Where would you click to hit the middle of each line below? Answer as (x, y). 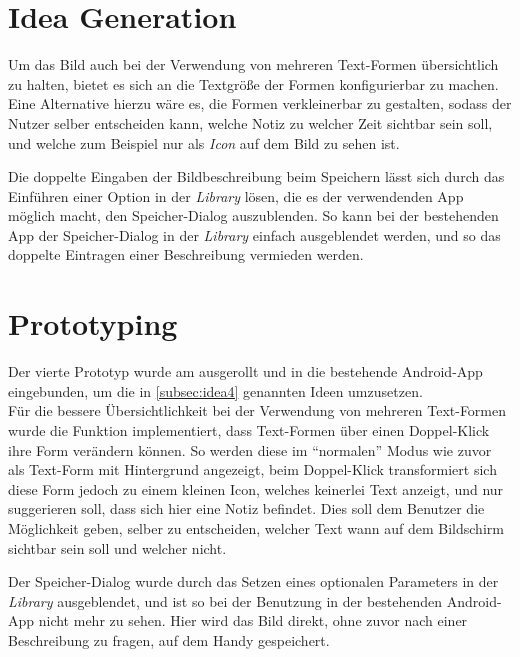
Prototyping (93, 323)
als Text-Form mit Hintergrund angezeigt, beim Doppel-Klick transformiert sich (252, 469)
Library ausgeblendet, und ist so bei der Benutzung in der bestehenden (225, 600)
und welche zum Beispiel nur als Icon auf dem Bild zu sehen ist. (204, 142)
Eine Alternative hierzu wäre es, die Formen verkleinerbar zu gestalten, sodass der (260, 103)
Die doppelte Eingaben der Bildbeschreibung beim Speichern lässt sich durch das (256, 176)
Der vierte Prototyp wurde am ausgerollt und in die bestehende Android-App (245, 371)
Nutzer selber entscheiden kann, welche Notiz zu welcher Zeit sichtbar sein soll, (250, 122)
